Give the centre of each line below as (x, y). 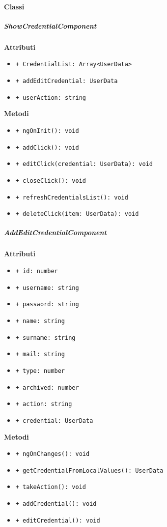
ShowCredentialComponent (50, 25)
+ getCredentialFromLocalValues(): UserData (89, 470)
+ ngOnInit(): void (47, 131)
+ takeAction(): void (51, 487)
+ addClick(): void (47, 147)
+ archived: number (47, 387)
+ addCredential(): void (56, 504)
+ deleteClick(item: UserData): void (77, 214)
